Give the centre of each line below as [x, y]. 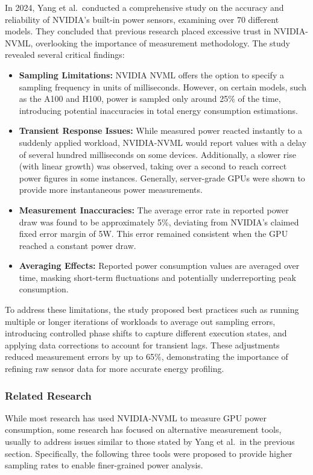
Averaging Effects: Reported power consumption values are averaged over [159, 266]
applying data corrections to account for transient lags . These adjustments [142, 344]
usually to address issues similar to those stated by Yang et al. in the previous [150, 442]
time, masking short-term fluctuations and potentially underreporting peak [157, 277]
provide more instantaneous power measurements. [111, 190]
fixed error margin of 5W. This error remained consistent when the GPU [153, 234]
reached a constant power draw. [77, 245]
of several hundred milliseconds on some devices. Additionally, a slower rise [157, 154]
